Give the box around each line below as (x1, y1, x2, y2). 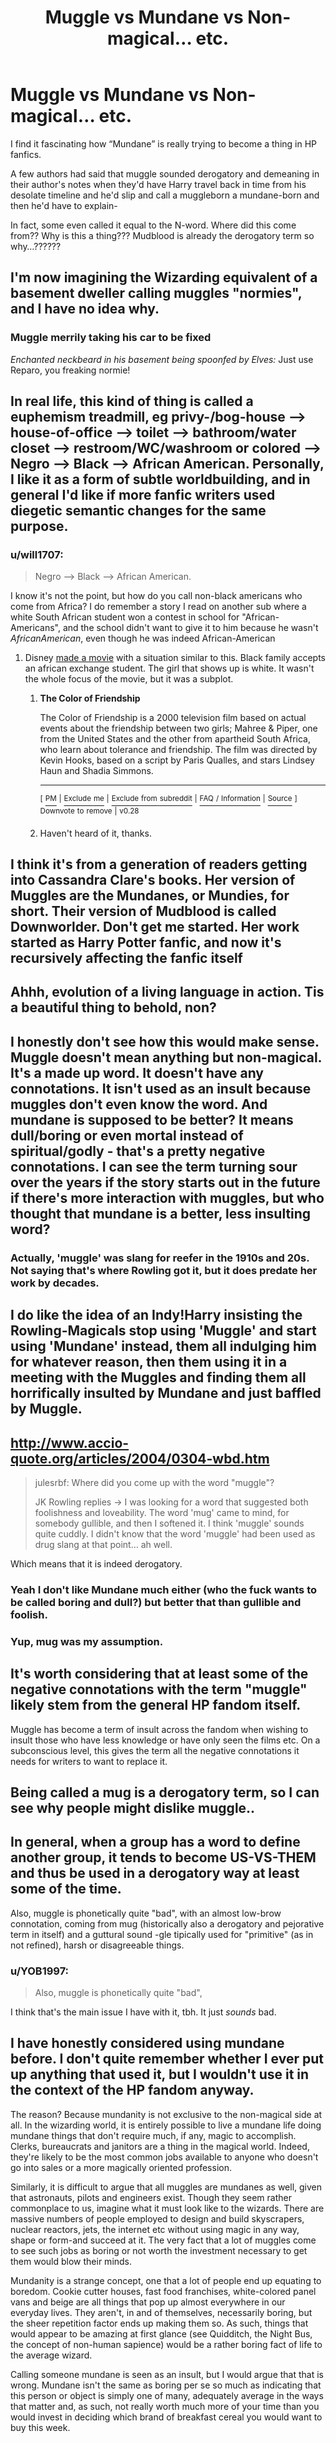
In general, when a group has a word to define (10, 1834, 301, 1851)
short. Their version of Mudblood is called (10, 903, 277, 920)
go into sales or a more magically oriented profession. (10, 2161, 232, 2173)
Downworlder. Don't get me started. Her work (10, 919, 300, 936)
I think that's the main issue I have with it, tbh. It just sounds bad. (10, 2006, 277, 2018)
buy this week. (10, 2421, 71, 2433)
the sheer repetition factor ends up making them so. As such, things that (10, 2317, 309, 2329)
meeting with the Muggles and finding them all (10, 1369, 307, 1386)
